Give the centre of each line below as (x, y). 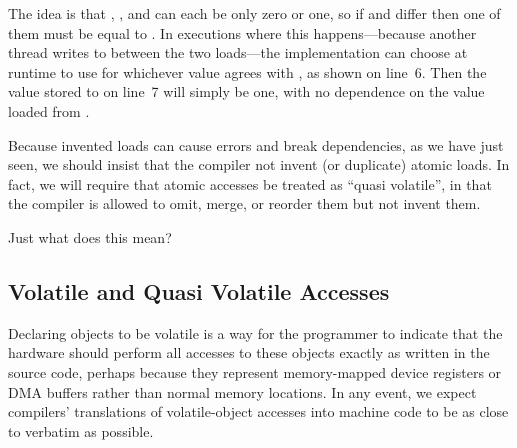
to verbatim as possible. (81, 430)
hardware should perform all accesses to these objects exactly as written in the (249, 352)
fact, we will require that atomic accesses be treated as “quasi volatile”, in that (250, 183)
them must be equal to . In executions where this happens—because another (242, 32)
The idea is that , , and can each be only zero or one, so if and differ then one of (254, 13)
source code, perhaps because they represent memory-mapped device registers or (255, 371)
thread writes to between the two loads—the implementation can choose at (238, 52)
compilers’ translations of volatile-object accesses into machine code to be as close (258, 411)
